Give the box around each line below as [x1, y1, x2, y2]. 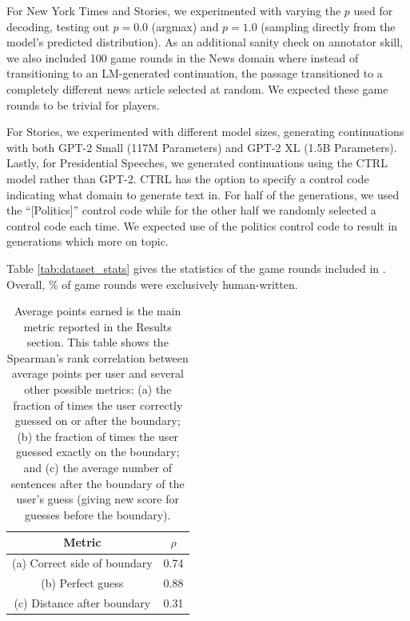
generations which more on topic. [6, 233, 169, 250]
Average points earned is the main [14, 302, 181, 319]
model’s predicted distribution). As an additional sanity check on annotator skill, [6, 34, 404, 50]
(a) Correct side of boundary [12, 555, 153, 571]
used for [353, 2, 393, 18]
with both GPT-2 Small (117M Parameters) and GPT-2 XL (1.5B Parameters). [6, 138, 397, 155]
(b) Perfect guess [41, 575, 124, 591]
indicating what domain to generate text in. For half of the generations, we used [6, 186, 400, 202]
